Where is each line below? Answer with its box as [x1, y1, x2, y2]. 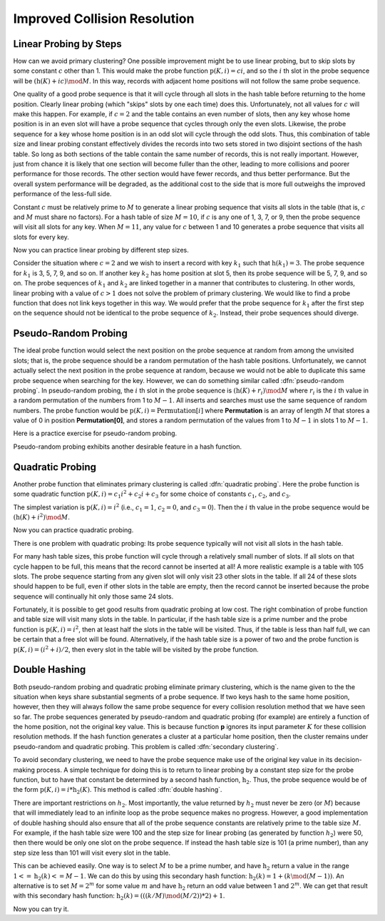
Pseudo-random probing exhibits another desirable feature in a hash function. [13, 442, 242, 451]
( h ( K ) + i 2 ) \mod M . [13, 512, 71, 521]
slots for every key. [13, 233, 69, 241]
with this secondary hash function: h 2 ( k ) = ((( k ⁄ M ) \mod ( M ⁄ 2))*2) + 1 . [13, 892, 225, 902]
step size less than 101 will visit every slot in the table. [13, 848, 171, 857]
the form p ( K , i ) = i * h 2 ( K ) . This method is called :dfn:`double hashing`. [13, 785, 222, 795]
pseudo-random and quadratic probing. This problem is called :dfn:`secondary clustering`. [13, 742, 279, 750]
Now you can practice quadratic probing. [13, 526, 134, 534]
